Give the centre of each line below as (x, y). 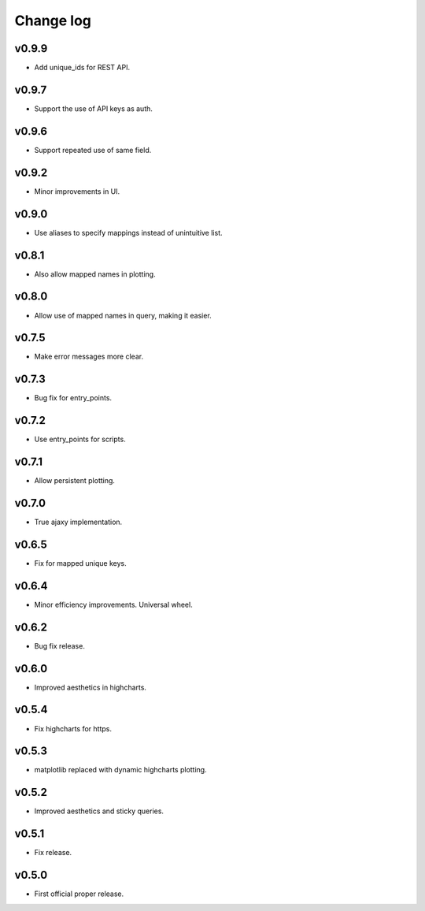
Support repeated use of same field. (93, 150)
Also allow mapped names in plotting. (95, 274)
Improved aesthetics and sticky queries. (99, 811)
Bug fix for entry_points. (73, 398)
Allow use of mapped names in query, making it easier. (123, 315)
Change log (53, 20)
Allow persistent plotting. (75, 481)
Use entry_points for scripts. (80, 439)
